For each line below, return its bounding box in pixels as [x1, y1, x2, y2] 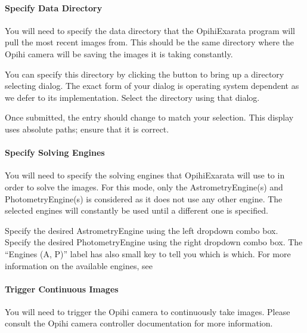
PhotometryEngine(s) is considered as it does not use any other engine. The [5, 192, 283, 205]
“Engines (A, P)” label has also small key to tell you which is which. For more [5, 247, 291, 260]
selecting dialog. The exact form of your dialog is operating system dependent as [5, 79, 299, 92]
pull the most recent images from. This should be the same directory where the [5, 36, 294, 48]
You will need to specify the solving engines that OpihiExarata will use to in [5, 169, 285, 181]
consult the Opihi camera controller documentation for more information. [5, 317, 273, 329]
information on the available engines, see [5, 259, 153, 272]
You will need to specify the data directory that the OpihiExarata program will [5, 24, 296, 36]
